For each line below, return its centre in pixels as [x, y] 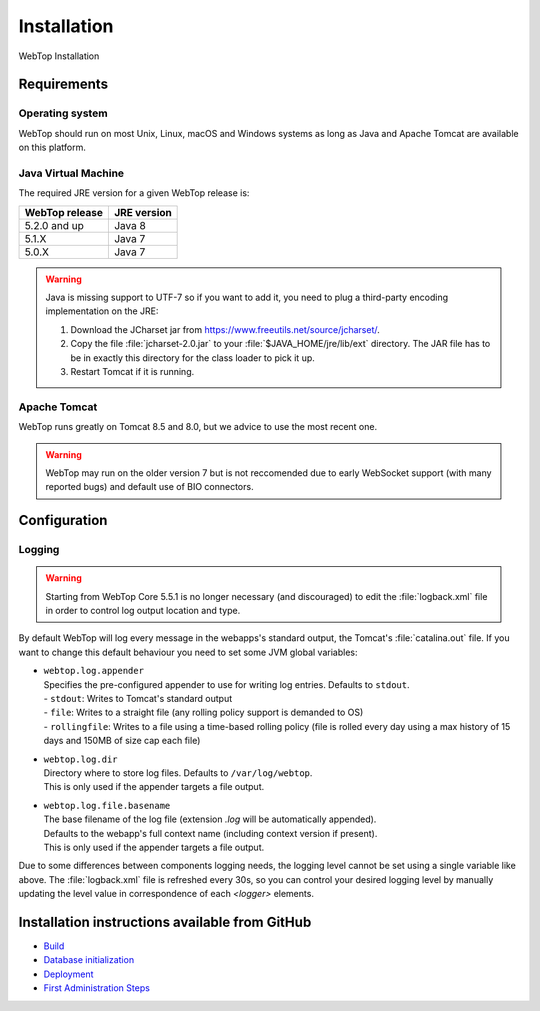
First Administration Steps [96, 988]
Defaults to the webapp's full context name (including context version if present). [210, 833]
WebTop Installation [59, 56]
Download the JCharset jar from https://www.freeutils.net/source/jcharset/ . [225, 329]
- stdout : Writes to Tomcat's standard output [138, 698]
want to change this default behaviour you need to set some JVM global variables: [188, 652]
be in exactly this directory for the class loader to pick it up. [192, 357]
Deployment [68, 974]
